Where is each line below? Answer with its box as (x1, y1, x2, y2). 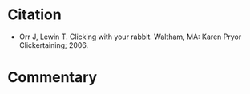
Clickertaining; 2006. (18, 40, 89, 49)
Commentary (7, 69, 98, 87)
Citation (7, 6, 62, 24)
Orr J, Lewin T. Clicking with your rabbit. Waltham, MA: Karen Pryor (18, 32, 242, 41)
